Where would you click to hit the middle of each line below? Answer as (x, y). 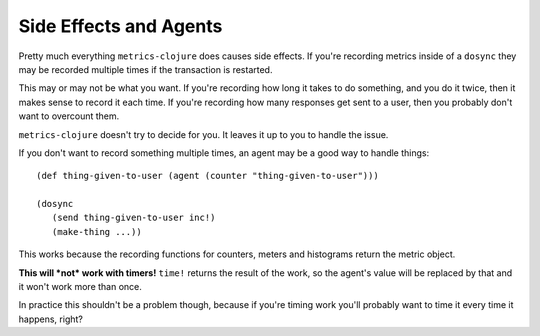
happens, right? (51, 319)
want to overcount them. (69, 116)
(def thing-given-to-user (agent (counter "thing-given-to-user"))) (207, 176)
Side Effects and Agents (120, 26)
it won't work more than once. (80, 287)
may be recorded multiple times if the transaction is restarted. (145, 69)
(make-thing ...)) (96, 231)
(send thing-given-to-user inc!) (133, 218)
